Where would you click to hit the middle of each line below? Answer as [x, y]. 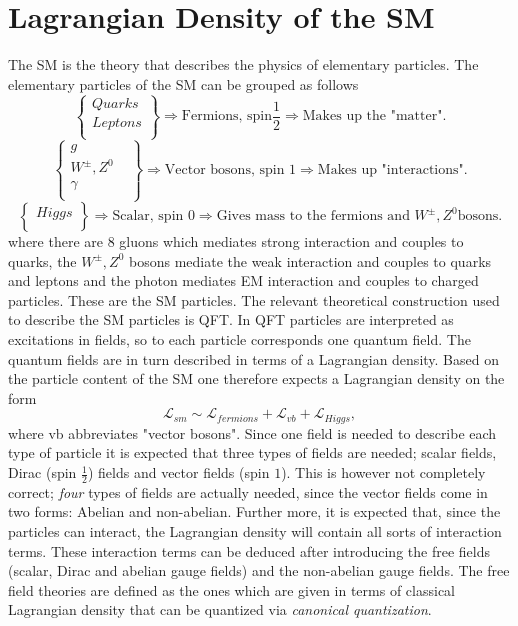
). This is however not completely [383, 472]
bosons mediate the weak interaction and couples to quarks [310, 260]
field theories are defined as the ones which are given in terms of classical [232, 589]
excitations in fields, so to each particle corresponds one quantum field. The [239, 339]
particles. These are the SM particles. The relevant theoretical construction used [254, 299]
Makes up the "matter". [374, 116]
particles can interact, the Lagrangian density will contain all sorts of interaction [255, 531]
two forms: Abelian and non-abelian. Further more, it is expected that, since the [254, 511]
